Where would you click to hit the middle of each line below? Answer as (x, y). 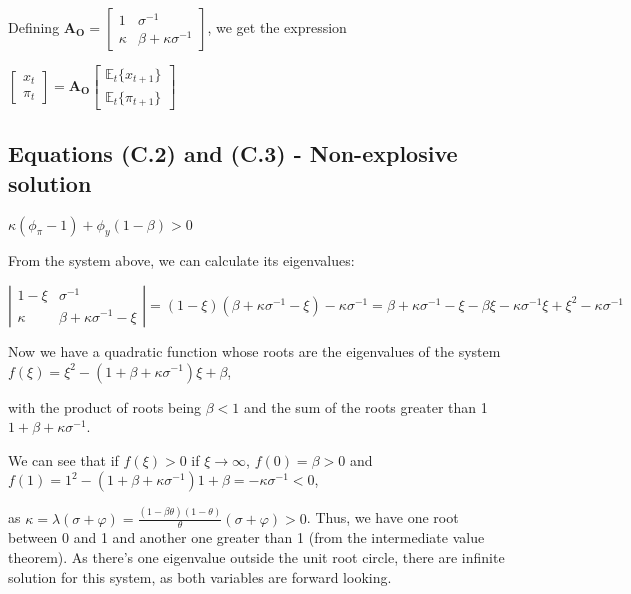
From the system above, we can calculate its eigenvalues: (181, 260)
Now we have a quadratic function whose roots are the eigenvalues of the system (254, 350)
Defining (34, 27)
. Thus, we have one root (382, 517)
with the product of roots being (105, 406)
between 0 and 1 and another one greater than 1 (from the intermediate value (246, 537)
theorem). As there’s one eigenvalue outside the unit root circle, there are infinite (256, 557)
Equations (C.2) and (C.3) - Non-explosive (233, 153)
